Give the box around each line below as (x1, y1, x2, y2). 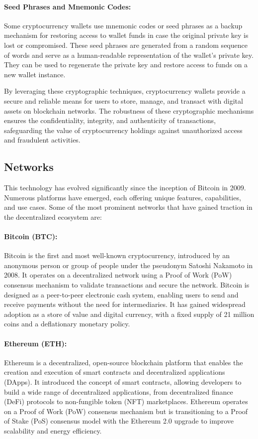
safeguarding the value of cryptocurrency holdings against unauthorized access (4, 125, 243, 135)
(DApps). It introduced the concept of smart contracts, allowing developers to (4, 377, 242, 387)
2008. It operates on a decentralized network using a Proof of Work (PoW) (4, 270, 232, 280)
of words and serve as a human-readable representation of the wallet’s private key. (4, 49, 254, 60)
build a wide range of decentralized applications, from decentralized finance (4, 386, 233, 397)
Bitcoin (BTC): (4, 231, 58, 242)
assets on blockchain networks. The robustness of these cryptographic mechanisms (4, 105, 254, 116)
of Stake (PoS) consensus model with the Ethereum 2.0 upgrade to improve (4, 416, 234, 426)
